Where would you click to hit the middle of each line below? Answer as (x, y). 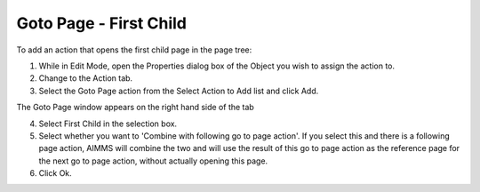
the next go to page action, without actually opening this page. (153, 161)
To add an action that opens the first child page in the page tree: (134, 50)
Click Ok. (56, 173)
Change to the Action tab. (86, 78)
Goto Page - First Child (101, 23)
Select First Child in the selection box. (108, 124)
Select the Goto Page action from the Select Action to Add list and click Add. (179, 91)
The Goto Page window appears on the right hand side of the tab (136, 108)
